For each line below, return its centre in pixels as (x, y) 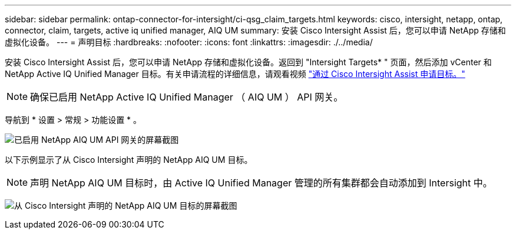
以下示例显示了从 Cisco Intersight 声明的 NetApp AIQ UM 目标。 (129, 160)
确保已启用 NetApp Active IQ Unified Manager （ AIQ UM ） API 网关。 (187, 97)
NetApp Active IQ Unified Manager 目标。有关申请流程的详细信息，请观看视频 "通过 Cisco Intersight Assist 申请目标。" (235, 74)
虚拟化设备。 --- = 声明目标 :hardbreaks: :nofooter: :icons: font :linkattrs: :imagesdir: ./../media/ (189, 42)
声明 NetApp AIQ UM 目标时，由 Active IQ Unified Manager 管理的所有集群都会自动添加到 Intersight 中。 (261, 183)
